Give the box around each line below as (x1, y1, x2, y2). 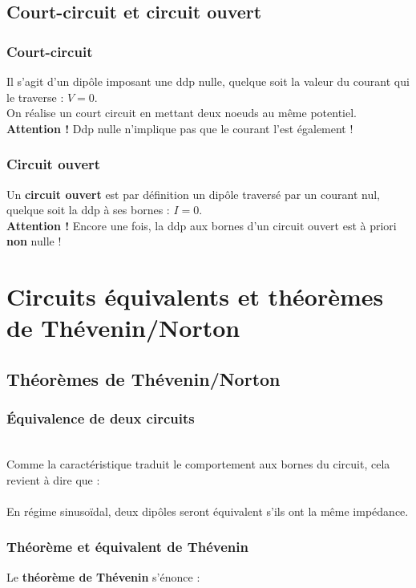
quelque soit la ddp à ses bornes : (6, 201, 170, 218)
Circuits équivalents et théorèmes (6, 280, 384, 313)
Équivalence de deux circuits (6, 408, 195, 428)
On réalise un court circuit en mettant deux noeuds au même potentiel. (6, 104, 357, 121)
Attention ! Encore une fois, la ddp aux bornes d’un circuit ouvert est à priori (6, 217, 397, 233)
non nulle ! (6, 233, 62, 249)
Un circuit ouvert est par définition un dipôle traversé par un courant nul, (6, 185, 381, 202)
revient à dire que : (6, 471, 100, 488)
